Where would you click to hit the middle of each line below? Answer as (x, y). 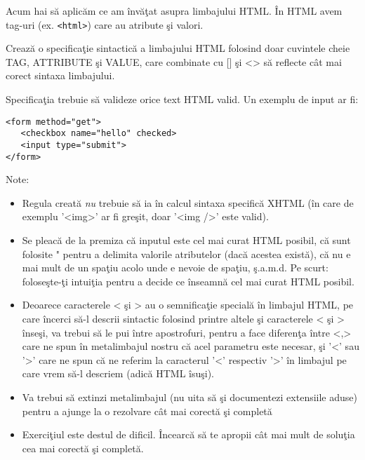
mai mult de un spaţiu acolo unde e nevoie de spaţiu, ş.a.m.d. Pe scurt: (175, 268)
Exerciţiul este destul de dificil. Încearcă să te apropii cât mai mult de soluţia (188, 434)
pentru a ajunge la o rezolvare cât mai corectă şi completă (147, 411)
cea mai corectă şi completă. (83, 448)
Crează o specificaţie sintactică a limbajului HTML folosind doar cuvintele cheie (178, 48)
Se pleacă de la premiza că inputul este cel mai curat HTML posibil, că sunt (186, 240)
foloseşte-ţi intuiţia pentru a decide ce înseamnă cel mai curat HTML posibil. (188, 281)
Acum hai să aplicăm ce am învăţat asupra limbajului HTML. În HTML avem (174, 11)
